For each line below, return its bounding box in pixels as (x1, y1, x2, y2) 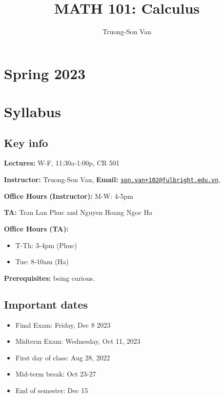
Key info (4, 135, 48, 150)
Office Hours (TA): (4, 223, 69, 233)
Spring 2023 (4, 63, 86, 83)
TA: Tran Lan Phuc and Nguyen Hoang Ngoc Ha (4, 207, 153, 217)
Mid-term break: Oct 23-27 (15, 369, 96, 379)
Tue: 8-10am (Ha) (15, 256, 69, 267)
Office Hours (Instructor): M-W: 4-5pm (4, 190, 133, 201)
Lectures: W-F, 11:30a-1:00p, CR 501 (4, 158, 120, 168)
